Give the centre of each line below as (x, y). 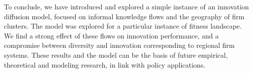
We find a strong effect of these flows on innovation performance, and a (111, 35)
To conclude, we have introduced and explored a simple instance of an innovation (126, 6)
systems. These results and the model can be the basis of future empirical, (116, 55)
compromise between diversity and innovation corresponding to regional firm (119, 45)
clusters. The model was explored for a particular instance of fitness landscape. (123, 26)
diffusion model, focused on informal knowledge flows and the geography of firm (124, 16)
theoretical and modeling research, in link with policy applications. (105, 64)
